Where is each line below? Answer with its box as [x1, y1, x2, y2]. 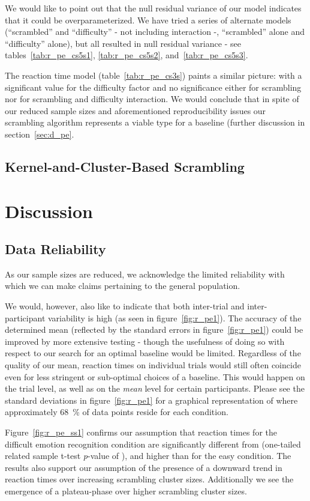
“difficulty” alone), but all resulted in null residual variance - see [5, 37, 241, 49]
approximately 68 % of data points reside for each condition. [5, 405, 228, 418]
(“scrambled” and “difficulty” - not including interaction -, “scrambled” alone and [5, 25, 305, 38]
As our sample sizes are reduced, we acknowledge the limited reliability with [5, 267, 285, 280]
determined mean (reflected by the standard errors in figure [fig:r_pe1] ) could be [5, 323, 303, 336]
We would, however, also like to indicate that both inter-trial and [5, 300, 245, 312]
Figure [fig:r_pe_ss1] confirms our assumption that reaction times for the [5, 426, 277, 439]
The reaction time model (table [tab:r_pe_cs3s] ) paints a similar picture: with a [5, 68, 302, 81]
